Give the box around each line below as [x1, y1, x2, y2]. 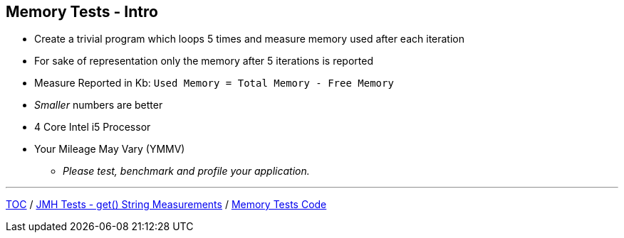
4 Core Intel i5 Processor [34, 121, 151, 134]
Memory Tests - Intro [6, 3, 158, 21]
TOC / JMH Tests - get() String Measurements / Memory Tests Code [6, 198, 327, 211]
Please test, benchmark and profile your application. [63, 165, 310, 178]
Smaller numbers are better [34, 99, 163, 112]
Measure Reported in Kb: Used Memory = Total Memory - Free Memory [34, 77, 394, 90]
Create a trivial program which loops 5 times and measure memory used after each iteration [34, 33, 465, 45]
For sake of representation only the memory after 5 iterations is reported [34, 55, 373, 67]
